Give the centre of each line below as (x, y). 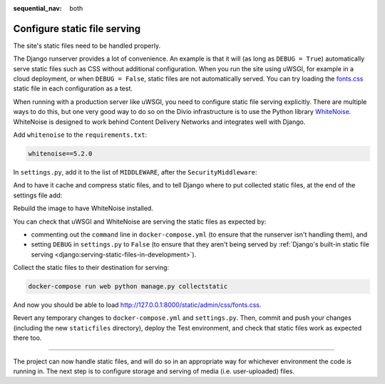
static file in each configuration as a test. (73, 88)
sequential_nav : (37, 8)
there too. (27, 338)
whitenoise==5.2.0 (60, 154)
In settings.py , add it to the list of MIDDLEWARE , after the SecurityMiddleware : (135, 172)
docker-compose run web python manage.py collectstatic (128, 286)
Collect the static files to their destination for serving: (91, 268)
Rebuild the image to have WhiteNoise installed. (83, 208)
